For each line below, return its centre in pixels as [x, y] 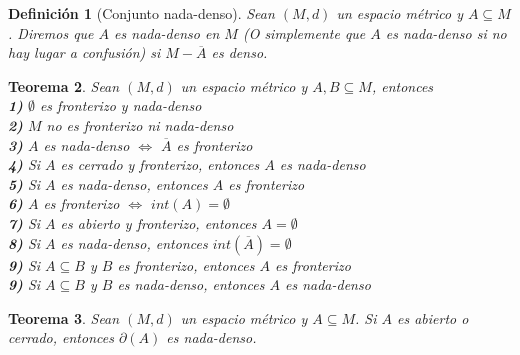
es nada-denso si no [446, 32]
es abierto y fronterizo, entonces [158, 222]
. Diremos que [51, 32]
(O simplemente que [304, 32]
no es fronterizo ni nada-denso [140, 124]
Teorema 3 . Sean [64, 317]
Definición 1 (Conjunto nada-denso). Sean [141, 13]
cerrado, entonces [61, 337]
